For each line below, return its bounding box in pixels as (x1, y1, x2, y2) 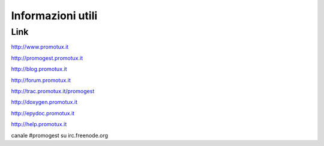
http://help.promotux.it (11, 121, 67, 128)
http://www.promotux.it (11, 43, 69, 50)
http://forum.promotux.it (11, 76, 71, 84)
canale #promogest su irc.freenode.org (11, 132, 108, 139)
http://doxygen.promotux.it (11, 99, 78, 106)
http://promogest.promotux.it (11, 54, 83, 61)
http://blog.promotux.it (11, 65, 67, 73)
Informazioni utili (11, 9, 98, 22)
